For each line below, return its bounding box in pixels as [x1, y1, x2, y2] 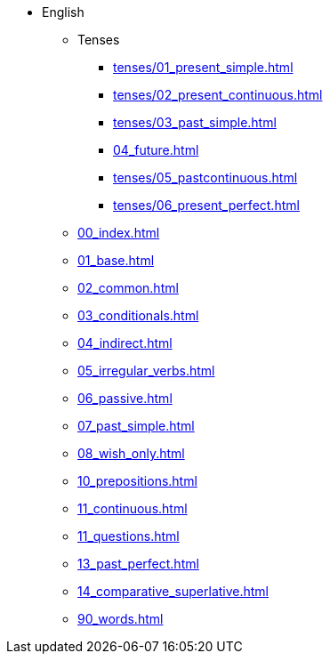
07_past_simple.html [77, 418, 195, 433]
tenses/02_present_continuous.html [113, 87, 323, 102]
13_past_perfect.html [77, 556, 199, 571]
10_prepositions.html [77, 473, 197, 488]
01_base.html [77, 253, 155, 268]
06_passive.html [77, 391, 173, 406]
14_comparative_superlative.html [77, 584, 270, 599]
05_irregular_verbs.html [77, 363, 215, 378]
